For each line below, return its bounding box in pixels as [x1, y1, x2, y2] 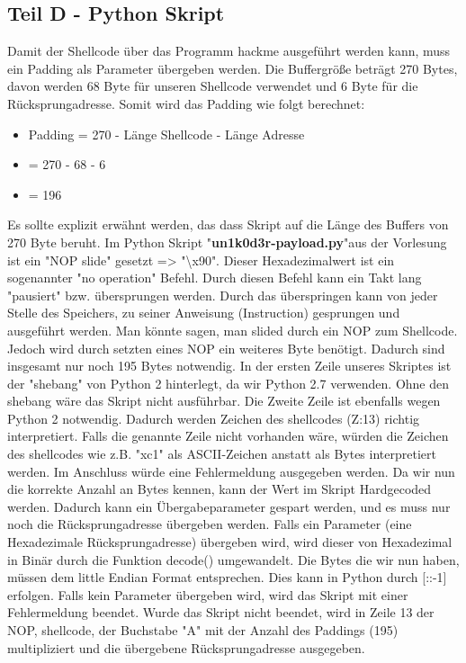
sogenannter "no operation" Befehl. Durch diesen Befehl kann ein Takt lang [7, 268, 422, 287]
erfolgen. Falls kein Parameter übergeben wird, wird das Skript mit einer [7, 585, 408, 604]
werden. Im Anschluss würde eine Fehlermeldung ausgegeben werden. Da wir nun [7, 461, 455, 480]
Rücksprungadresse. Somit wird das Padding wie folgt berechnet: [7, 94, 365, 112]
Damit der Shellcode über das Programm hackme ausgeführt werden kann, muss [7, 41, 451, 60]
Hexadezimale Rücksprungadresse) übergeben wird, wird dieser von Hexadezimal [7, 533, 453, 551]
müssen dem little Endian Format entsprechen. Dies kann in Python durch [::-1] [7, 568, 447, 587]
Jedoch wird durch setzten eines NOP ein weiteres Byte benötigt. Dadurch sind [7, 338, 445, 357]
